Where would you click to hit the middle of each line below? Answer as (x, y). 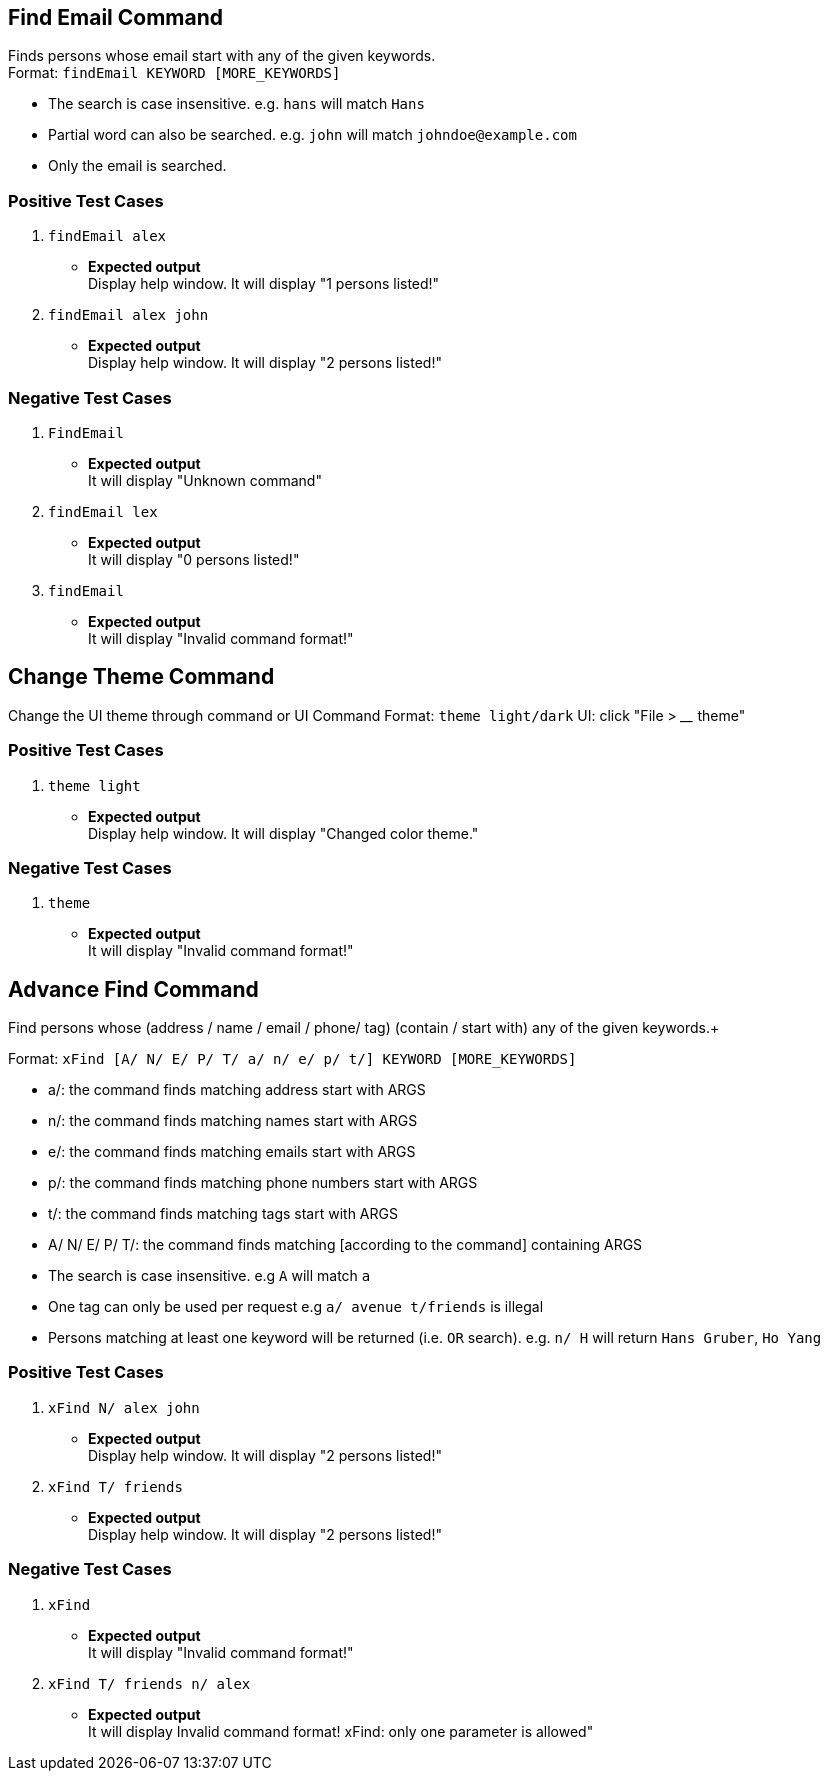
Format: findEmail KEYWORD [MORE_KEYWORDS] (174, 73)
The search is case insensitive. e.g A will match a (209, 1276)
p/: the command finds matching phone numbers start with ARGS (263, 1183)
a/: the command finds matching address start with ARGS (237, 1090)
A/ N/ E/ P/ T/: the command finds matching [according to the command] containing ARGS (345, 1245)
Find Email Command (116, 17)
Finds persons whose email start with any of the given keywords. (222, 56)
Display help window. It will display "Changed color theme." (283, 833)
